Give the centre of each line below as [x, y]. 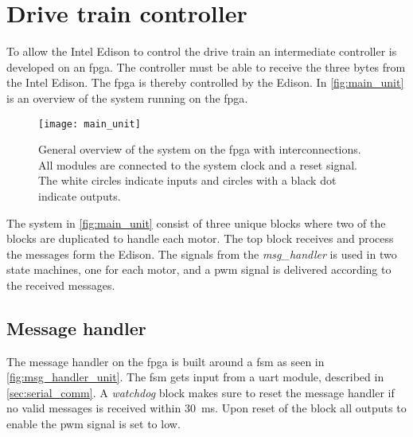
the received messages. [61, 285]
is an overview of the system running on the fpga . [127, 98]
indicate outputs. [80, 195]
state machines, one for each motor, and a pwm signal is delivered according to [199, 269]
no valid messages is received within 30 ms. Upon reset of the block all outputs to [206, 408]
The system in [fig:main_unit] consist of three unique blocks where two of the [196, 222]
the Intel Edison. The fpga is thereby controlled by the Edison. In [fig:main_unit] [205, 82]
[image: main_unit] [90, 124]
